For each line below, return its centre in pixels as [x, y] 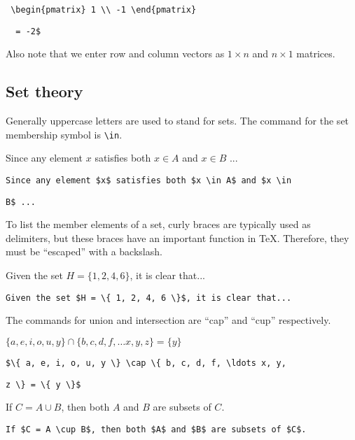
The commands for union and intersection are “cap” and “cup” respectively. [168, 320]
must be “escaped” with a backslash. [84, 251]
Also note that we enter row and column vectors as [115, 54]
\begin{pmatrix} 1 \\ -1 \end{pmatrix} [104, 10]
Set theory [44, 91]
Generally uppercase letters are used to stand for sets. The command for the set [177, 121]
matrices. [316, 54]
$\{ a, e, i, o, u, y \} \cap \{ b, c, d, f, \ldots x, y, [146, 363]
